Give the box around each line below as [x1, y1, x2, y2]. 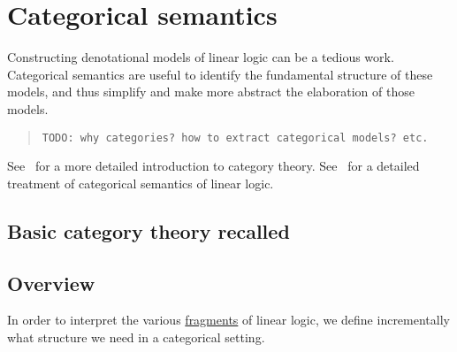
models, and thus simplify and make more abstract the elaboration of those [7, 82, 415, 101]
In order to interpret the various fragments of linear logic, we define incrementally [7, 310, 450, 329]
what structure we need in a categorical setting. [7, 327, 265, 346]
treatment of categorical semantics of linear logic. [7, 173, 274, 192]
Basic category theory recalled [7, 217, 290, 244]
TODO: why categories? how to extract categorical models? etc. [42, 131, 429, 144]
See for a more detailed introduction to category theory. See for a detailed [7, 157, 420, 175]
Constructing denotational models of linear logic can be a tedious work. [7, 48, 394, 66]
